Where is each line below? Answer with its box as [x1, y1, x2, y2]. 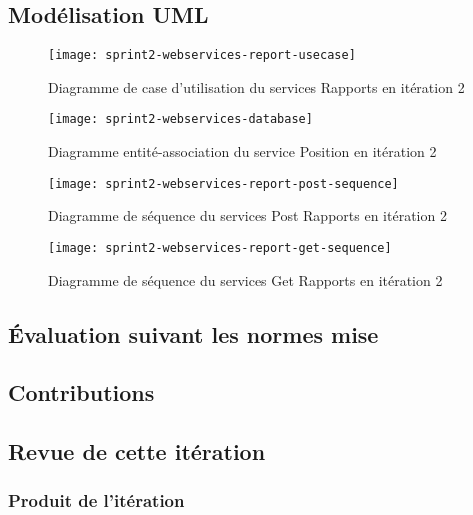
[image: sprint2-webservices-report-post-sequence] [48, 176, 399, 191]
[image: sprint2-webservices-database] [48, 112, 313, 127]
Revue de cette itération [8, 436, 266, 467]
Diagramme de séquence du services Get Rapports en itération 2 [48, 269, 443, 290]
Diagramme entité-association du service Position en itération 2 [48, 141, 437, 162]
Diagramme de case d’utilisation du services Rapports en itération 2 [48, 76, 465, 97]
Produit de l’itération [8, 488, 185, 513]
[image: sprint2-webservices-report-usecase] [48, 48, 356, 63]
